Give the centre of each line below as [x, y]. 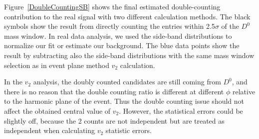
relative [244, 91]
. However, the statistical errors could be [181, 110]
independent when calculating [50, 130]
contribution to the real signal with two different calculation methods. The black [127, 16]
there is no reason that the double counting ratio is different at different [114, 91]
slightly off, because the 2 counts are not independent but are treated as [114, 120]
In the [13, 82]
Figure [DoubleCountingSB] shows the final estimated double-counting [112, 6]
